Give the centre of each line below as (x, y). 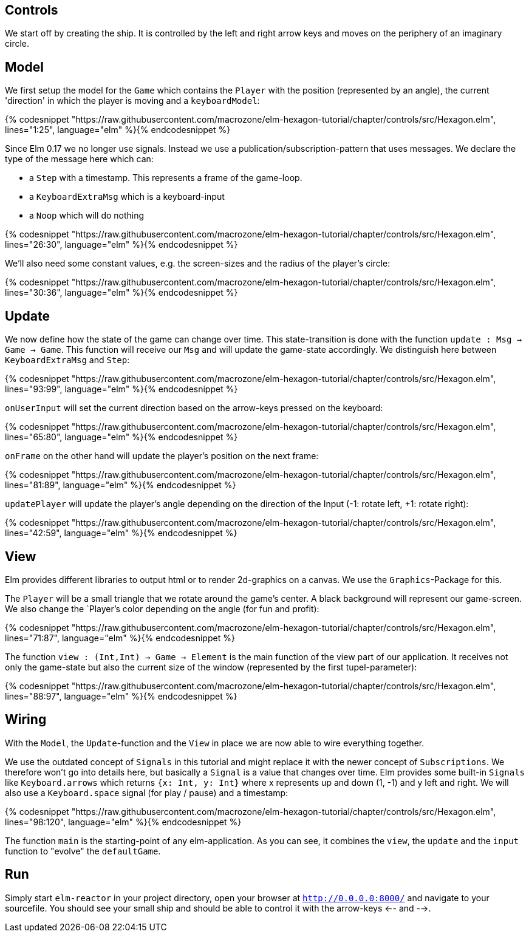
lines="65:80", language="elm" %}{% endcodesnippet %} (121, 437)
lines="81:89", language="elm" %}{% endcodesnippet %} (121, 485)
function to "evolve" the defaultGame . (83, 851)
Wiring (26, 720)
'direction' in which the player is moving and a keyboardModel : (132, 101)
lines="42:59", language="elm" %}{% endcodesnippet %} (121, 533)
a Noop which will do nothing (87, 216)
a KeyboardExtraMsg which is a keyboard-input (127, 197)
